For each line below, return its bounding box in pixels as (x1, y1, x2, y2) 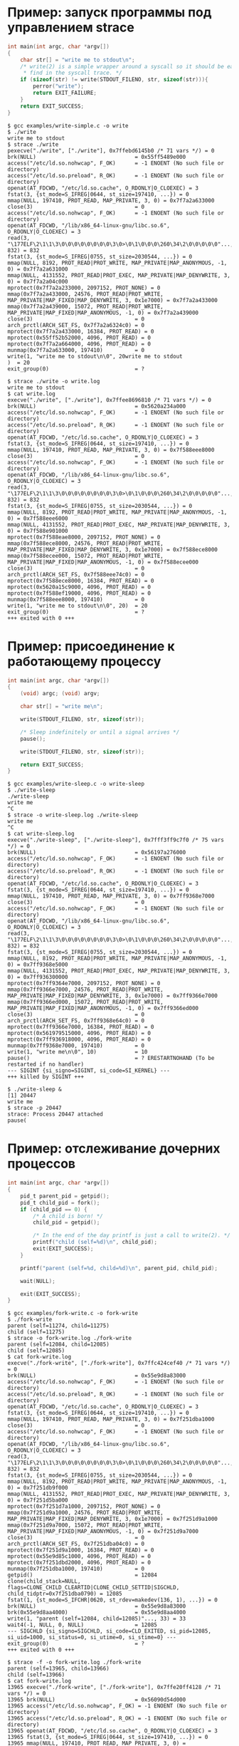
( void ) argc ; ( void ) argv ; (20, 690, 100, 697)
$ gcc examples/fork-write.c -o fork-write (7, 1310, 139, 1317)
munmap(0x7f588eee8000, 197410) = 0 (7, 596, 144, 603)
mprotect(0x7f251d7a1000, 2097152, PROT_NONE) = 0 (7, 1503, 161, 1510)
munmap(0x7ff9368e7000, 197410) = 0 (7, 1042, 144, 1049)
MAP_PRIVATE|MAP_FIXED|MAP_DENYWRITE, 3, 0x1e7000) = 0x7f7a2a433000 (7, 296, 218, 303)
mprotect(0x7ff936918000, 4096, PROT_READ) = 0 (7, 1036, 152, 1044)
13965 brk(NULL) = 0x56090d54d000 (7, 1696, 186, 1703)
